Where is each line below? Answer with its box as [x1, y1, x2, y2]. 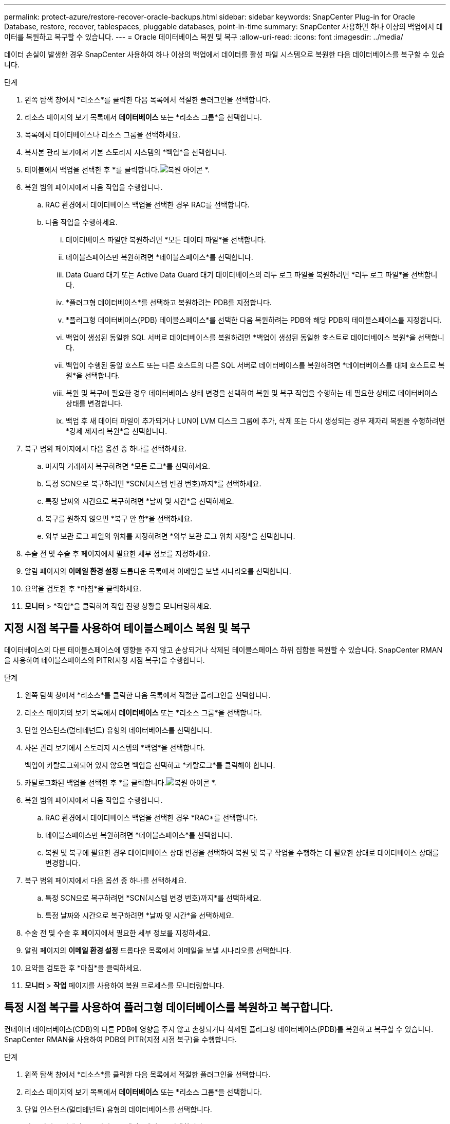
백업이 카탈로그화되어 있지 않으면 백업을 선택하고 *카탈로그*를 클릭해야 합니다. [25, 760, 275, 769]
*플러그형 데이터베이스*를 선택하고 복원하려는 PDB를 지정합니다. [66, 298, 272, 307]
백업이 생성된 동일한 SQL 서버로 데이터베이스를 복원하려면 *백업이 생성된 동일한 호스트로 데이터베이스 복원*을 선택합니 [66, 333, 444, 342]
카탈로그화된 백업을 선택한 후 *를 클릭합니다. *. [25, 778, 216, 787]
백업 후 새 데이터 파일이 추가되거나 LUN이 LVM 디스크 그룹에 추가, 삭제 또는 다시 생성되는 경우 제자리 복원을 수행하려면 [66, 416, 445, 425]
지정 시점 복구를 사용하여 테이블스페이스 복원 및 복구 [4, 622, 251, 635]
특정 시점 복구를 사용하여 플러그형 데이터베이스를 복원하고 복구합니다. [4, 1001, 333, 1014]
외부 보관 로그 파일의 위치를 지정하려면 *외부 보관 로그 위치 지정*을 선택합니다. [45, 532, 295, 540]
